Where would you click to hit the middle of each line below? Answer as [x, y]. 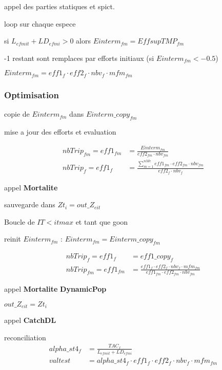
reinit [13, 239]
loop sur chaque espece [40, 23]
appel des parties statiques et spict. [59, 6]
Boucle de [19, 221]
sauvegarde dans [30, 204]
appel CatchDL [30, 320]
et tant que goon [102, 221]
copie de [17, 114]
